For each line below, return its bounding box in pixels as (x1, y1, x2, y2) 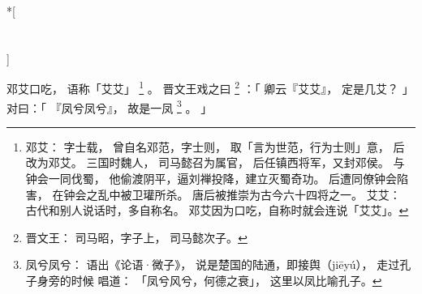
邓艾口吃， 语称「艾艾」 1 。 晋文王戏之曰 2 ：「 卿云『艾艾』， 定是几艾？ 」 (6, 78, 414, 97)
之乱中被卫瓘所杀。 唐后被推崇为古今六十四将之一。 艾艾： (86, 185, 401, 202)
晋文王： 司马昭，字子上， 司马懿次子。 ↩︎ (25, 228, 248, 245)
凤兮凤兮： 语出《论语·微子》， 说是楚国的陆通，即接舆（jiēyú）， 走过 (25, 256, 400, 273)
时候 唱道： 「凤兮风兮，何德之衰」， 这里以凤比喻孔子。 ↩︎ (71, 272, 382, 289)
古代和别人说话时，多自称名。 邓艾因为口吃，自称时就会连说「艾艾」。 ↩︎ (25, 202, 409, 219)
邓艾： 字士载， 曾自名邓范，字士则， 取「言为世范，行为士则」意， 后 (25, 138, 405, 155)
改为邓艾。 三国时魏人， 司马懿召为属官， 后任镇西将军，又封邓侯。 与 (25, 154, 405, 171)
